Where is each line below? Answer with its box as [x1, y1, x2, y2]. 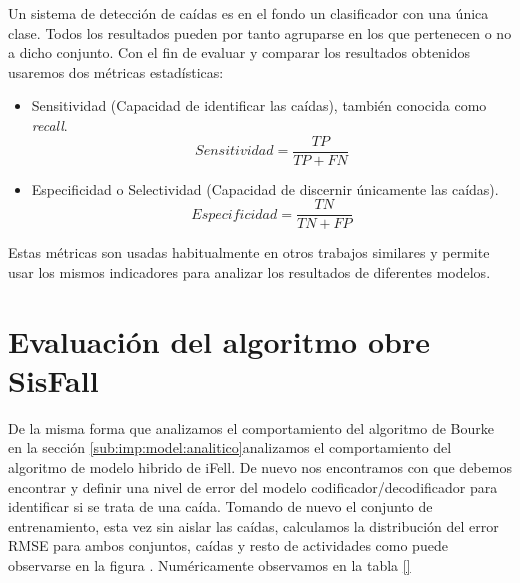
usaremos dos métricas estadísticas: [8, 61, 224, 82]
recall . [31, 114, 68, 135]
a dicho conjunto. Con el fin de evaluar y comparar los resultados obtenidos [8, 42, 471, 63]
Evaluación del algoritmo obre [8, 320, 430, 361]
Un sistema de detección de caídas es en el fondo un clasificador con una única [8, 3, 489, 23]
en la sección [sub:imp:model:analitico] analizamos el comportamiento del [8, 437, 452, 458]
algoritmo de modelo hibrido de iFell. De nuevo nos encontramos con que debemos [8, 456, 512, 477]
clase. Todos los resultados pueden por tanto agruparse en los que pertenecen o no [8, 22, 512, 43]
